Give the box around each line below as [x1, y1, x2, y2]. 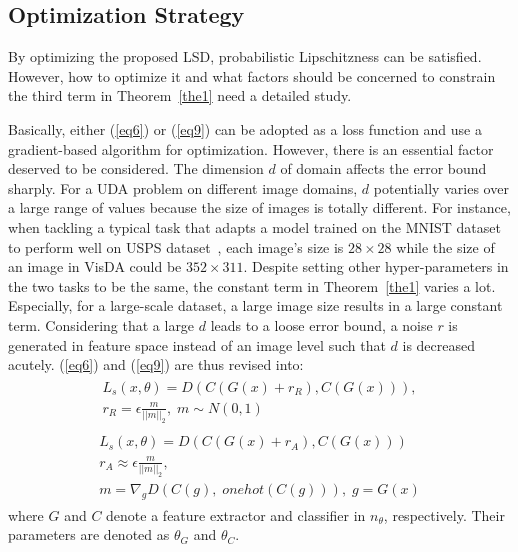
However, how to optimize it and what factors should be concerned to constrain [8, 65, 496, 86]
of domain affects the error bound [280, 158, 487, 179]
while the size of [396, 236, 495, 257]
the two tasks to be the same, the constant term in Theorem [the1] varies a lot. [8, 275, 496, 296]
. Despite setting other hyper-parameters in [243, 256, 509, 277]
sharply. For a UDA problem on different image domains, [8, 177, 358, 198]
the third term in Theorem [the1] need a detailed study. [8, 85, 352, 106]
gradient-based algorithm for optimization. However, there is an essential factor [8, 138, 494, 159]
